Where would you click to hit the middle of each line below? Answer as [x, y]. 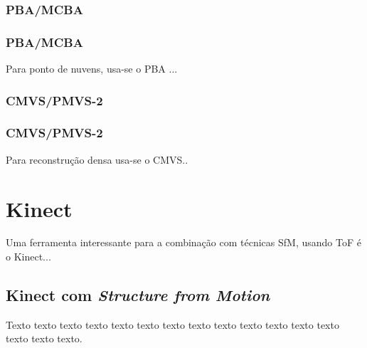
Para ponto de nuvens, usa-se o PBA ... [92, 69]
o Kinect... [28, 257]
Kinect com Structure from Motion [138, 295]
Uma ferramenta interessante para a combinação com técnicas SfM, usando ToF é [183, 242]
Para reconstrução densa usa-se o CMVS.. [97, 159]
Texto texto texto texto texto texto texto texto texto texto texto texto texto [172, 324]
